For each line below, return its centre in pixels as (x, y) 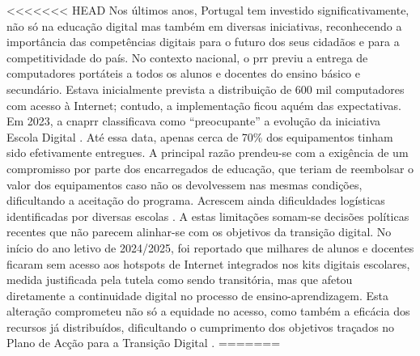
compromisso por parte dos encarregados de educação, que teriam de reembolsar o (210, 168)
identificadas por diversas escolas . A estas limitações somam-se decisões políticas (208, 216)
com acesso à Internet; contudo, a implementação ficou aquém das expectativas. (204, 105)
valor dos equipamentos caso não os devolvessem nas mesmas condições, (185, 184)
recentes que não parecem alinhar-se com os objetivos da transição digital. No (199, 232)
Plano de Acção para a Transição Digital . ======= (144, 343)
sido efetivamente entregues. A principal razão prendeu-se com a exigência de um (208, 153)
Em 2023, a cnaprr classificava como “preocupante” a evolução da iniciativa (194, 121)
